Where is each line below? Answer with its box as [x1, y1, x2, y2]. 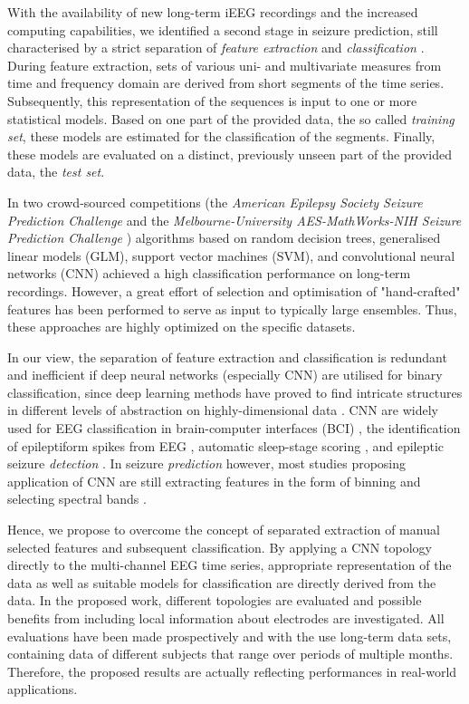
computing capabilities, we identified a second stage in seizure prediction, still [7, 20, 438, 39]
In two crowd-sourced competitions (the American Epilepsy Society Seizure [7, 192, 423, 211]
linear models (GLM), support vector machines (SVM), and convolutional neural [7, 246, 455, 265]
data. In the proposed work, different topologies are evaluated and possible [7, 591, 422, 610]
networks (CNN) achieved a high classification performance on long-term [7, 264, 411, 283]
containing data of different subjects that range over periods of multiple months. [7, 644, 454, 663]
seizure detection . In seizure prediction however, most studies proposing [7, 454, 407, 473]
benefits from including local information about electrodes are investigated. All [7, 609, 445, 627]
